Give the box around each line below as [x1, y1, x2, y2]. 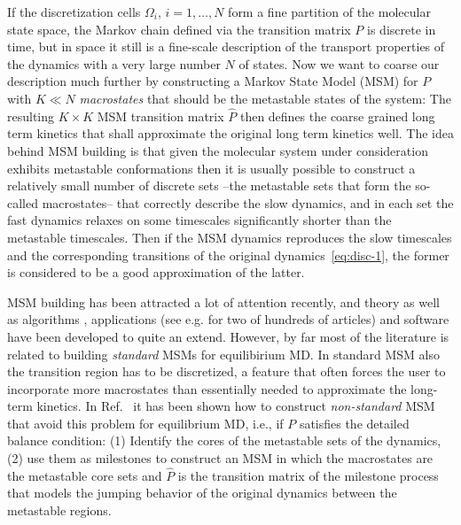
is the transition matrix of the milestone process [177, 466, 439, 484]
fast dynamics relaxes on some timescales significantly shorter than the [7, 211, 392, 229]
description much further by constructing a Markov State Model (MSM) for [7, 72, 418, 90]
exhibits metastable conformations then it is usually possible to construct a [7, 158, 416, 177]
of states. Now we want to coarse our [238, 54, 440, 73]
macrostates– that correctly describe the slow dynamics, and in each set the [42, 193, 454, 212]
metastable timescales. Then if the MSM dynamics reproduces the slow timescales [7, 228, 452, 246]
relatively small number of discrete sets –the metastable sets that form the [7, 176, 411, 195]
